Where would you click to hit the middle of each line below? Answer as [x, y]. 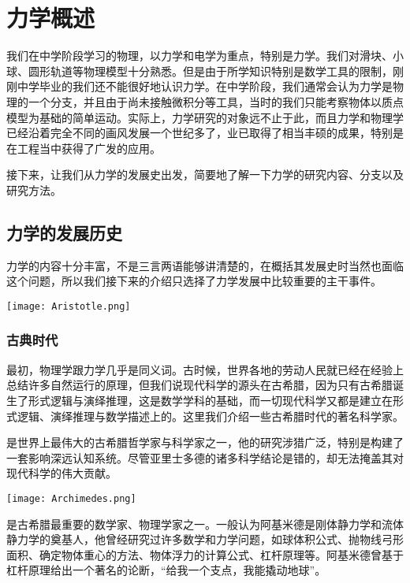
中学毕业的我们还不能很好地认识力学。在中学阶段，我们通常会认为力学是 [205, 86]
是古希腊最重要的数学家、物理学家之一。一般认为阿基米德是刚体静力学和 [194, 524]
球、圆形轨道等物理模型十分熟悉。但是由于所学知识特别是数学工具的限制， [199, 71]
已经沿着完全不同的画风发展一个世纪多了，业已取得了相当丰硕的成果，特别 [199, 133]
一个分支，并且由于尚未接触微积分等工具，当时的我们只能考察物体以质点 [216, 101]
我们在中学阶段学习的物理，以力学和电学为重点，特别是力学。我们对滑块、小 [205, 56]
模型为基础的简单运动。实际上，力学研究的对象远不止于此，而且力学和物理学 [205, 117]
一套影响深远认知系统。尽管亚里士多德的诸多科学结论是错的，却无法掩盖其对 [205, 457]
